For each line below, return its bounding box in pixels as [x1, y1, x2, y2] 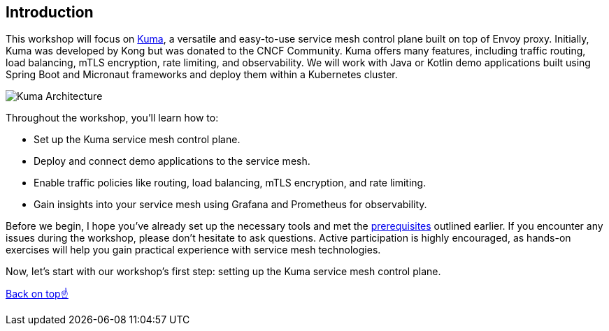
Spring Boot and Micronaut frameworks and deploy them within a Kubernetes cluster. [6, 68, 398, 81]
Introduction [6, 3, 94, 21]
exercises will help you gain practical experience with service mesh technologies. [6, 244, 381, 256]
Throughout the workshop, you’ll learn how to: [6, 112, 219, 124]
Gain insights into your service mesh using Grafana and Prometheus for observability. [34, 198, 427, 211]
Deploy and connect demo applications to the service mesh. [34, 155, 310, 168]
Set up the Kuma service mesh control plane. [34, 133, 241, 146]
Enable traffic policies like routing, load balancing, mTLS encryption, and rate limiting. [34, 177, 427, 189]
